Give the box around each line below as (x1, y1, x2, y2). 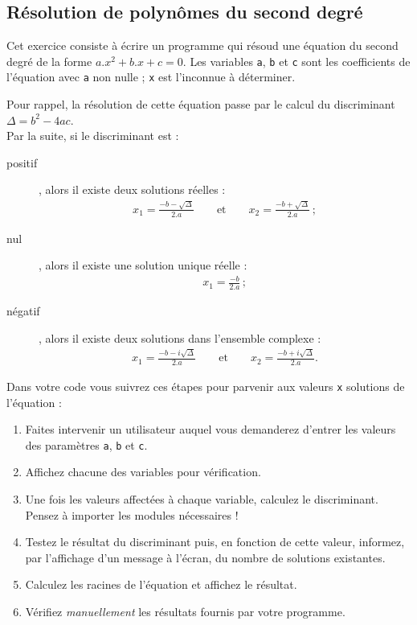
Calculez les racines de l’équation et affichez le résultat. (25, 576, 297, 593)
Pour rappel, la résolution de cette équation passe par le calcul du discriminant (6, 96, 395, 113)
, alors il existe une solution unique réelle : (39, 257, 247, 273)
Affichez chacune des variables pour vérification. (25, 463, 261, 480)
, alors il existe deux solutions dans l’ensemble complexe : (39, 329, 321, 346)
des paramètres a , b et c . (25, 436, 148, 453)
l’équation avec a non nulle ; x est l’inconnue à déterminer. (6, 68, 296, 85)
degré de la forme (6, 52, 92, 69)
